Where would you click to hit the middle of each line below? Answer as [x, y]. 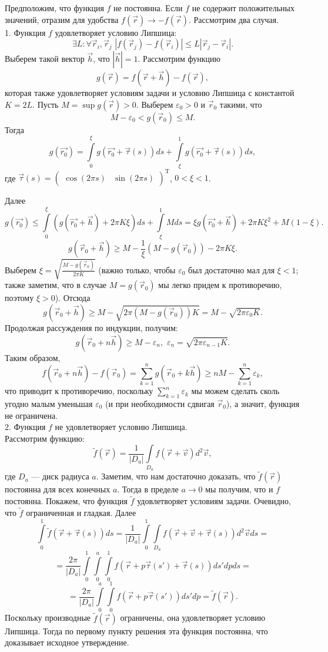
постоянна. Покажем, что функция [66, 501]
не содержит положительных [243, 8]
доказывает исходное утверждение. [67, 642]
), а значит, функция [263, 404]
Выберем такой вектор [45, 59]
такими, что [241, 104]
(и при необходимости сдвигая [160, 404]
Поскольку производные [48, 618]
